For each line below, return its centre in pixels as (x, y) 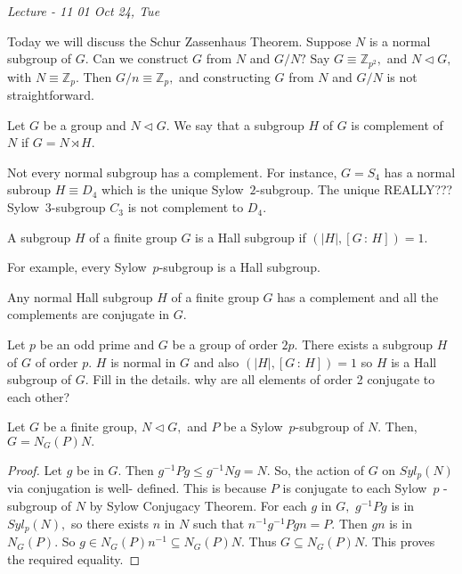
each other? (39, 396)
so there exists (109, 523)
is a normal (400, 41)
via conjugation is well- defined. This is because (137, 488)
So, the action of (320, 470)
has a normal (420, 172)
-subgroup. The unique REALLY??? (354, 189)
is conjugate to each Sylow (355, 488)
